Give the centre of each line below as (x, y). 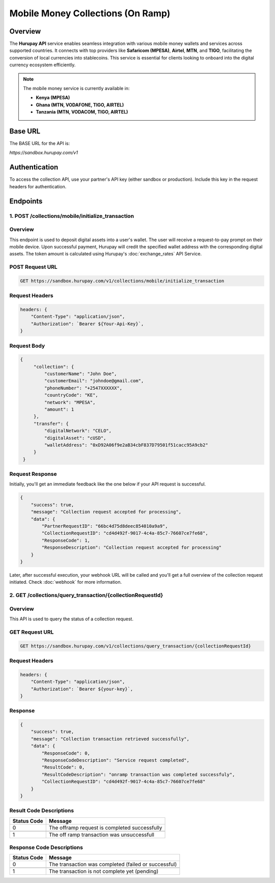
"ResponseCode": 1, (66, 540)
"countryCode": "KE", (71, 395)
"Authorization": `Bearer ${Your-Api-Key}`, (87, 324)
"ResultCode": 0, (63, 767)
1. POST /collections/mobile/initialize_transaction (72, 216)
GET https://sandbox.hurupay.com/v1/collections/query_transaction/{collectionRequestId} (136, 646)
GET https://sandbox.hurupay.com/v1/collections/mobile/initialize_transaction (122, 281)
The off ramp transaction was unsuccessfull (102, 835)
